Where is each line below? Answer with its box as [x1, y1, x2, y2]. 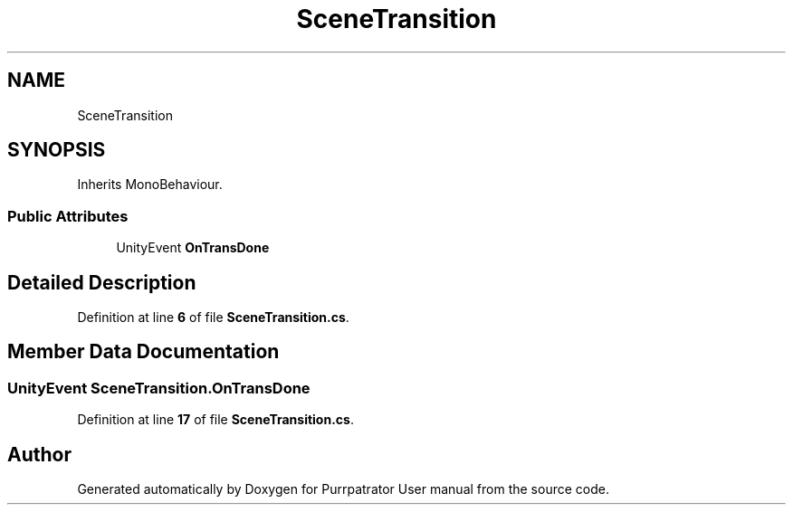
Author [7, 442, 72, 466]
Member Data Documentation [7, 340, 280, 364]
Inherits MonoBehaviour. [77, 176, 223, 193]
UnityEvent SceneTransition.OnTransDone [7, 378, 311, 397]
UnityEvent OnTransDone [116, 240, 270, 256]
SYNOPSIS [7, 138, 106, 162]
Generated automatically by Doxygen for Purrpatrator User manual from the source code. [77, 481, 609, 498]
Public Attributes [7, 206, 129, 225]
